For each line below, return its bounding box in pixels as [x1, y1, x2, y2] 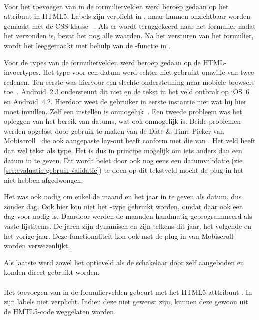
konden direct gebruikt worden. [4, 267, 100, 277]
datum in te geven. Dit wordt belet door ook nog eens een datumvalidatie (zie [4, 155, 243, 165]
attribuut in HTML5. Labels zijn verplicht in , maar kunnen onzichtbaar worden [4, 11, 251, 21]
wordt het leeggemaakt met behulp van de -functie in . [4, 40, 171, 50]
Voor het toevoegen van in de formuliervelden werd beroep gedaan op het [4, 1, 229, 11]
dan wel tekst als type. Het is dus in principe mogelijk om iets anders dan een [4, 145, 242, 155]
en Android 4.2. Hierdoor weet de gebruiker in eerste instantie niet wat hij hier [4, 96, 247, 106]
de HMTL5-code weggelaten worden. [4, 306, 116, 316]
